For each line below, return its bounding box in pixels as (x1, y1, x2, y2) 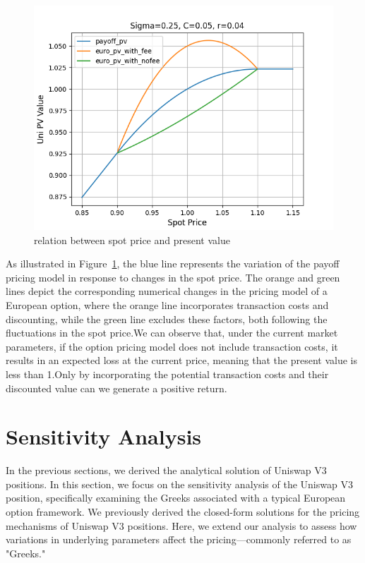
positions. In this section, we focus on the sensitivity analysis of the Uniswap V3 (6, 476, 353, 491)
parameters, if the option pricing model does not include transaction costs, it (6, 339, 338, 353)
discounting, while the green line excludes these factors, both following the (6, 311, 328, 326)
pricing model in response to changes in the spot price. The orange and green (6, 270, 340, 284)
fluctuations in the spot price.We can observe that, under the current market (6, 325, 338, 340)
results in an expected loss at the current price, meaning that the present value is (6, 353, 358, 368)
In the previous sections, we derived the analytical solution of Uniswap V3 (6, 463, 327, 478)
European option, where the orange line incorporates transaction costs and (6, 297, 329, 312)
